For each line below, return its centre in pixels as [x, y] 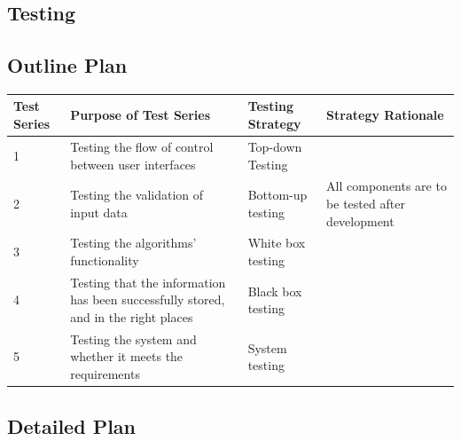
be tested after [366, 203]
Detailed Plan [72, 425]
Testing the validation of [137, 195]
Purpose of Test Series [141, 115]
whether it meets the [127, 356]
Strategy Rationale [385, 115]
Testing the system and [133, 339]
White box [277, 243]
